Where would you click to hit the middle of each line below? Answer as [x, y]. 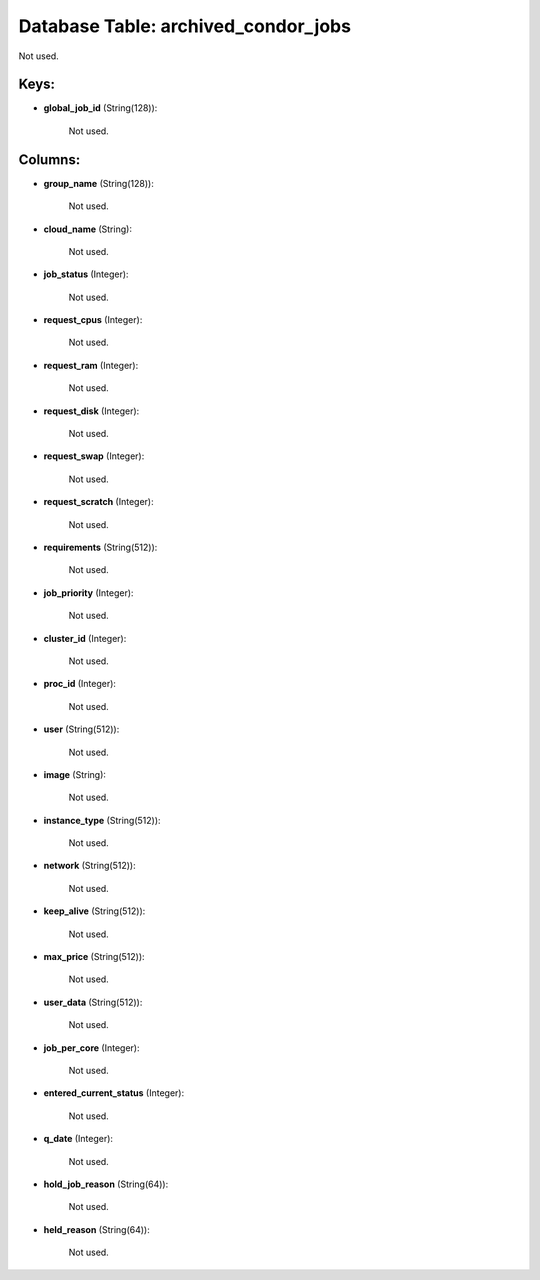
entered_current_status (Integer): [114, 1093]
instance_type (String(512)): [102, 820]
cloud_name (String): [87, 229]
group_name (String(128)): [98, 183]
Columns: [49, 159]
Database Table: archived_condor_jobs [185, 26]
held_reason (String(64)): [96, 1229]
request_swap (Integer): [94, 456]
